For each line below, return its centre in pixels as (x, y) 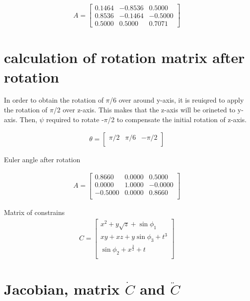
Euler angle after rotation (42, 160)
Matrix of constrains (34, 212)
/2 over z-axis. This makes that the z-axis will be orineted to (144, 110)
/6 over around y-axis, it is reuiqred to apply (177, 100)
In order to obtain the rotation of (54, 100)
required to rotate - (75, 119)
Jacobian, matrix (62, 289)
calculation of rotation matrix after (125, 57)
